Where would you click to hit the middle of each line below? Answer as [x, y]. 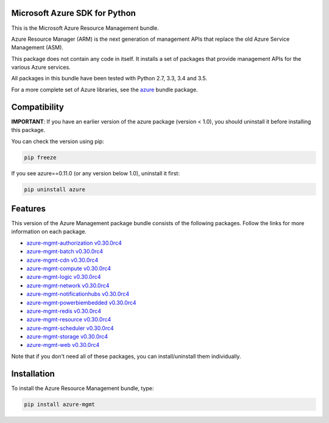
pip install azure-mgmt [60, 404]
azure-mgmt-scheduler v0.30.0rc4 [70, 328]
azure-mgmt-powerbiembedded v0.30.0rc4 [81, 302]
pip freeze [40, 157]
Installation [33, 373]
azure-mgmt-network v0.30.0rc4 [68, 285]
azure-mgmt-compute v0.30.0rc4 [69, 268]
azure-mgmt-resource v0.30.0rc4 [69, 320]
